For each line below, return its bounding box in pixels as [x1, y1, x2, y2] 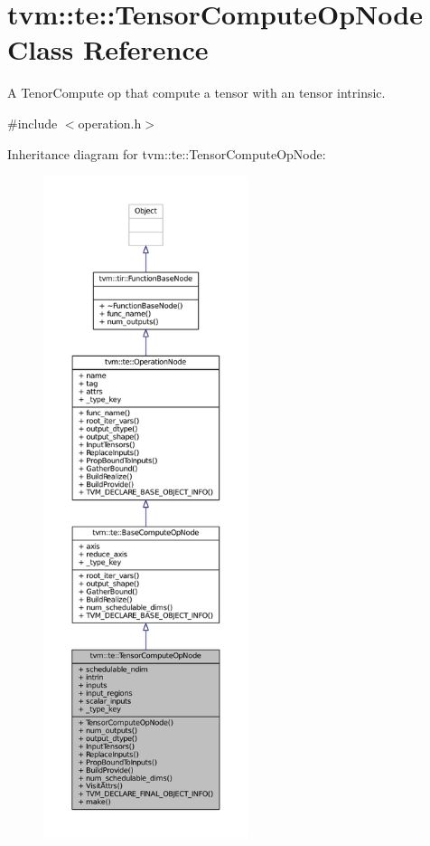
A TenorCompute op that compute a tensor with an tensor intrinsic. [7, 83, 386, 102]
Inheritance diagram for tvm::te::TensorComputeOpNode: [7, 144, 326, 163]
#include [7, 113, 58, 132]
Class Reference [7, 31, 209, 68]
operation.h [78, 113, 142, 132]
